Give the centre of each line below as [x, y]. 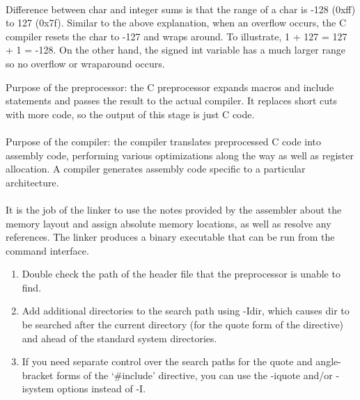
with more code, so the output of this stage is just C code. [130, 114]
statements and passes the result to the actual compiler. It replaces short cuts [171, 101]
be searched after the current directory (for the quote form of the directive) [183, 325]
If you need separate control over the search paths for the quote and [167, 361]
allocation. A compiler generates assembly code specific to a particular [156, 169]
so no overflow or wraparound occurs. [85, 63]
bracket [38, 375]
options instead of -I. [102, 389]
